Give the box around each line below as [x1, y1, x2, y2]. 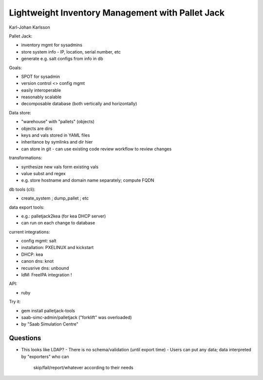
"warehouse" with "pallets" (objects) [21, 119, 95, 125]
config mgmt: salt [21, 238, 56, 244]
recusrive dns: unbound [21, 265, 69, 271]
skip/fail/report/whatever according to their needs [33, 365, 133, 371]
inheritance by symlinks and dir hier [21, 139, 93, 145]
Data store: [9, 109, 31, 115]
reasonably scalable [21, 94, 62, 100]
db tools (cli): [9, 186, 36, 192]
